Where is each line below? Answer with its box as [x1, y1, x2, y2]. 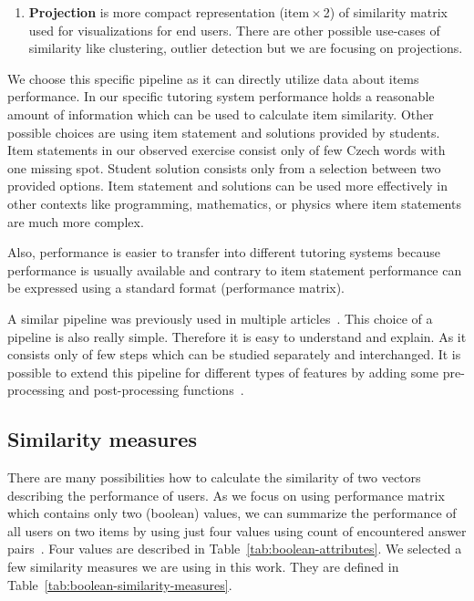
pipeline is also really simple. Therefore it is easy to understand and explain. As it [7, 326, 467, 346]
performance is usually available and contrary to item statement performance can [7, 260, 462, 279]
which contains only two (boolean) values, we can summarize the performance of [7, 503, 457, 523]
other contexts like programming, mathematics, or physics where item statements [7, 193, 461, 212]
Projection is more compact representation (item [28, 3, 310, 21]
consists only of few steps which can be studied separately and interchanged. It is [7, 345, 461, 364]
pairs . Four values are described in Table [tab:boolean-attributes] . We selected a [7, 539, 462, 558]
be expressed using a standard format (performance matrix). [7, 278, 345, 297]
